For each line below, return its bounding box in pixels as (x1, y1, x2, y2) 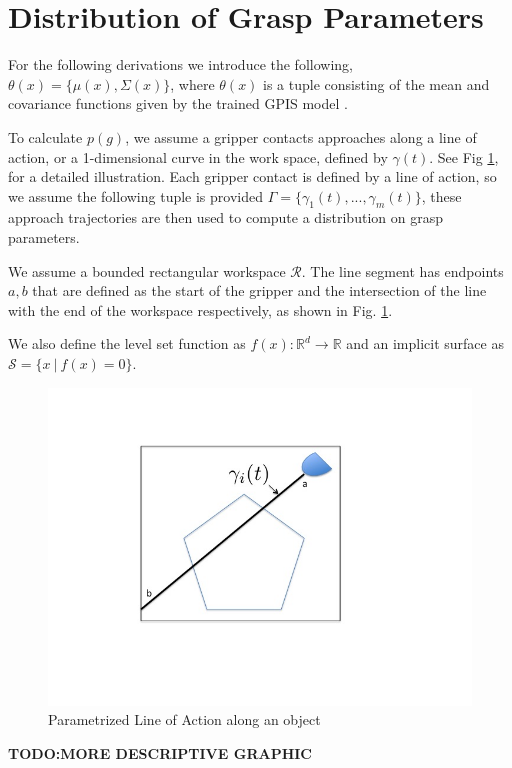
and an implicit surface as (346, 333, 504, 354)
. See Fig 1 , (429, 146, 499, 167)
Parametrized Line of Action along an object (48, 709, 321, 730)
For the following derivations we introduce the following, (8, 54, 353, 75)
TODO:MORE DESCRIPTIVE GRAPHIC (8, 742, 312, 763)
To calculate (8, 126, 83, 147)
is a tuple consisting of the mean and (263, 73, 490, 94)
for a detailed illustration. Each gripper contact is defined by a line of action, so (8, 166, 497, 187)
